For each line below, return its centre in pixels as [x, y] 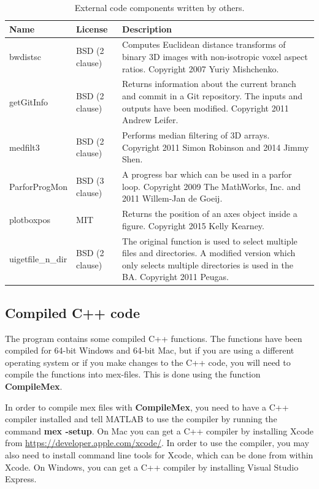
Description [147, 28]
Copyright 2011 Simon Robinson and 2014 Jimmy [216, 147]
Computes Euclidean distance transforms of [204, 44]
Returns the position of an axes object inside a [210, 214]
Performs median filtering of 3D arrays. [196, 135]
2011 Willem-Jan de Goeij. [172, 198]
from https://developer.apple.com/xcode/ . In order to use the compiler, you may [157, 443]
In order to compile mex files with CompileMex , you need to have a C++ [147, 407]
